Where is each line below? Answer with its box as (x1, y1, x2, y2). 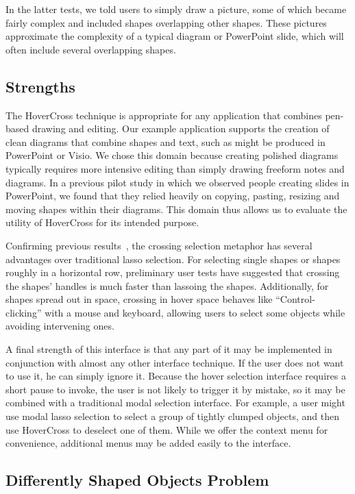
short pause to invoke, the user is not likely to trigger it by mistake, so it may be (5, 382, 345, 396)
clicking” (5, 305, 42, 319)
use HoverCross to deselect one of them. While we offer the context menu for (5, 422, 328, 436)
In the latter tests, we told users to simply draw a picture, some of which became (5, 2, 347, 16)
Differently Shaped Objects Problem (5, 469, 269, 491)
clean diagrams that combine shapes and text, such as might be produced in (5, 134, 326, 149)
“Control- (276, 292, 315, 306)
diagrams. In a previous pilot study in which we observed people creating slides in (5, 175, 350, 189)
